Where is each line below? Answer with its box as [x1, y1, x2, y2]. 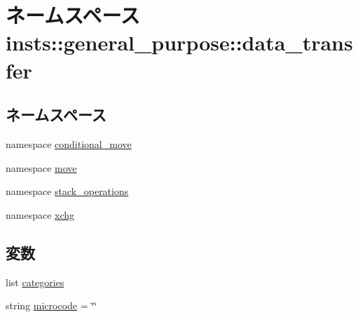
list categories [6, 274, 64, 289]
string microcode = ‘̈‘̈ [6, 298, 97, 313]
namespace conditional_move [6, 136, 132, 151]
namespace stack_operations [6, 184, 129, 198]
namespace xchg [6, 207, 75, 222]
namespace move [6, 160, 77, 175]
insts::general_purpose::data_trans [6, 28, 353, 57]
